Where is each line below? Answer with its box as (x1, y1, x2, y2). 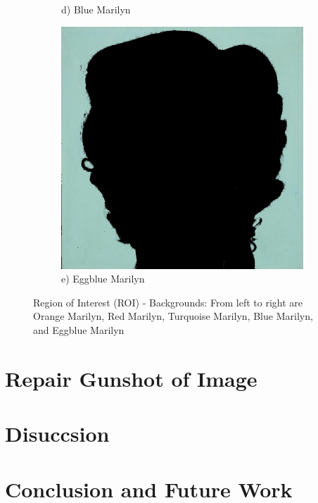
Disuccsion (5, 419, 110, 448)
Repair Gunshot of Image (5, 364, 257, 392)
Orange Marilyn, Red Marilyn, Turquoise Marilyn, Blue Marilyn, (33, 309, 313, 323)
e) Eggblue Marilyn (61, 271, 145, 286)
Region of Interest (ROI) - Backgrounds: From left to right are (33, 294, 303, 309)
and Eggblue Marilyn (33, 322, 125, 337)
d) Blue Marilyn (61, 2, 131, 16)
